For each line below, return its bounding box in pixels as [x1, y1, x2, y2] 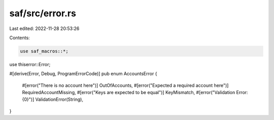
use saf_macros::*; [20, 48, 68, 54]
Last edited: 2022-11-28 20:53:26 [9, 25, 80, 32]
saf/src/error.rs [9, 8, 76, 19]
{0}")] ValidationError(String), [22, 97, 84, 103]
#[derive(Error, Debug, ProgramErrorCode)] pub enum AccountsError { [9, 71, 157, 77]
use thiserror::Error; [9, 61, 51, 67]
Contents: [9, 35, 30, 41]
